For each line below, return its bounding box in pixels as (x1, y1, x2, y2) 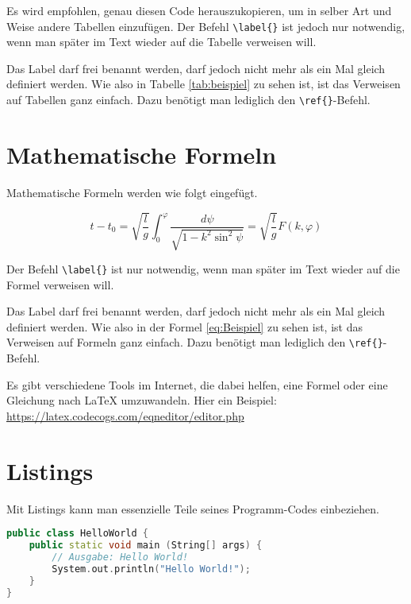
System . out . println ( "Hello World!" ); (52, 563, 251, 575)
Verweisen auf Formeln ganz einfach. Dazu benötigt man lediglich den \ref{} (6, 334, 383, 350)
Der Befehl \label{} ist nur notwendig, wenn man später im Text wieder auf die (6, 261, 400, 277)
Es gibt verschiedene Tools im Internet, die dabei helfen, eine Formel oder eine (6, 376, 388, 393)
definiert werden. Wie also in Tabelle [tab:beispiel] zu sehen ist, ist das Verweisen (6, 75, 401, 92)
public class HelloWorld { (6, 528, 148, 540)
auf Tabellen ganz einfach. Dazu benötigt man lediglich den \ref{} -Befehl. (6, 91, 371, 108)
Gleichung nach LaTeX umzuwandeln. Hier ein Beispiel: (6, 392, 277, 408)
